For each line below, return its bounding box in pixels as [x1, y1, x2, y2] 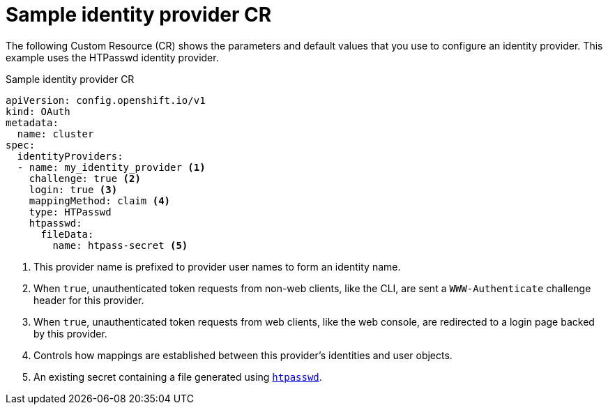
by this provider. [33, 327, 107, 340]
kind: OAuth [6, 105, 70, 117]
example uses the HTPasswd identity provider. [6, 51, 219, 63]
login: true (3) [29, 183, 118, 195]
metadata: [6, 116, 59, 128]
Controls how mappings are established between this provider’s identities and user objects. [33, 349, 453, 361]
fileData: [40, 228, 94, 240]
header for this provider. [33, 294, 144, 306]
